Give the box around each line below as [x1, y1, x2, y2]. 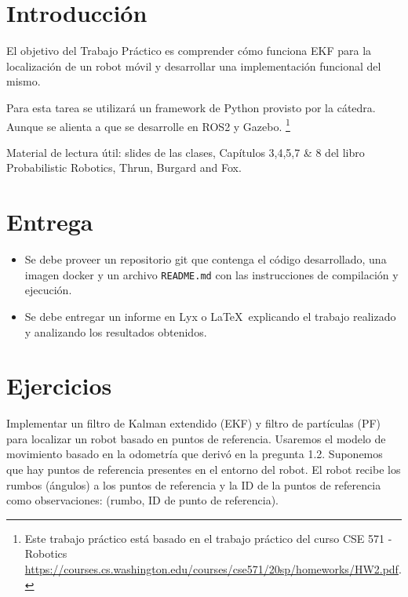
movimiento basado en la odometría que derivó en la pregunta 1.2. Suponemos [6, 446, 383, 462]
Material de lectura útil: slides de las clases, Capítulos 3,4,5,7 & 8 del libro [6, 144, 365, 160]
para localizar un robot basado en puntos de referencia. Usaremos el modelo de [6, 430, 386, 446]
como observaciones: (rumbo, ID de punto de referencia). [6, 492, 279, 508]
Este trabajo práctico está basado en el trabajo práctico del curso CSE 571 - [24, 530, 392, 546]
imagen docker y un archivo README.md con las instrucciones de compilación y [24, 266, 399, 282]
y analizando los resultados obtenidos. [24, 323, 207, 340]
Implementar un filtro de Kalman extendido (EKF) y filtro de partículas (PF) [6, 415, 381, 431]
